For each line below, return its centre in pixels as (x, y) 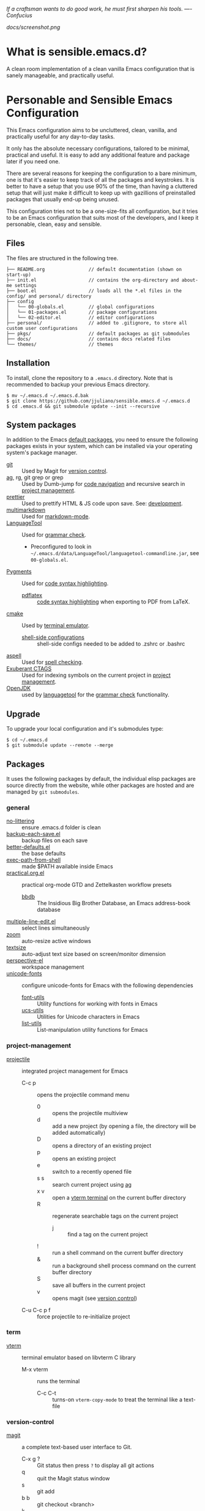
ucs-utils (33, 1010)
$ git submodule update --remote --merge (60, 745)
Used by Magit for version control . (65, 471)
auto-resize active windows (57, 941)
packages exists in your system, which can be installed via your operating (99, 446)
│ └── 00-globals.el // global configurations (80, 307)
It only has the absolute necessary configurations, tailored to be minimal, (98, 148)
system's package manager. (42, 453)
